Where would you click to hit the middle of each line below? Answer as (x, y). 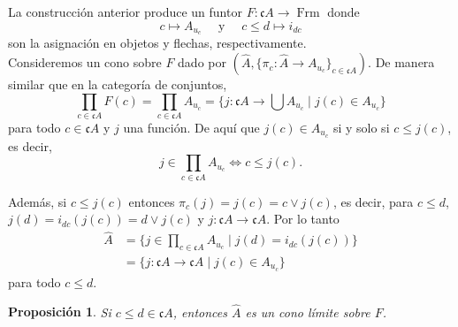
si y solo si (361, 127)
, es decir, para (373, 201)
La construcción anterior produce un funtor (125, 11)
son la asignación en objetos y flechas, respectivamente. (157, 43)
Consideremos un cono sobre (85, 62)
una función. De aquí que (191, 127)
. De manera (401, 62)
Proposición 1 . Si (60, 312)
